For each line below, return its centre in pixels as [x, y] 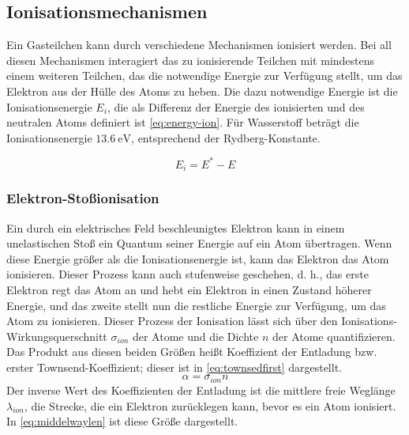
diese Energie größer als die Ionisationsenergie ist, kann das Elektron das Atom [198, 258]
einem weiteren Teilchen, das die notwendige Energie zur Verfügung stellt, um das [204, 76]
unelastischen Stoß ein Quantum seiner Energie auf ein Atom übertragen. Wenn [199, 243]
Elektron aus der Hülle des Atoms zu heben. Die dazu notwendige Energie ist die [202, 91]
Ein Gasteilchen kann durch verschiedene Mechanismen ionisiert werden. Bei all [199, 45]
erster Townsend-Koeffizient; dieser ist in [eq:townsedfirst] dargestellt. [174, 367]
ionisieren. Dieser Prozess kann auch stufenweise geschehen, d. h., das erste [188, 274]
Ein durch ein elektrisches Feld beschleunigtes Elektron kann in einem [176, 227]
